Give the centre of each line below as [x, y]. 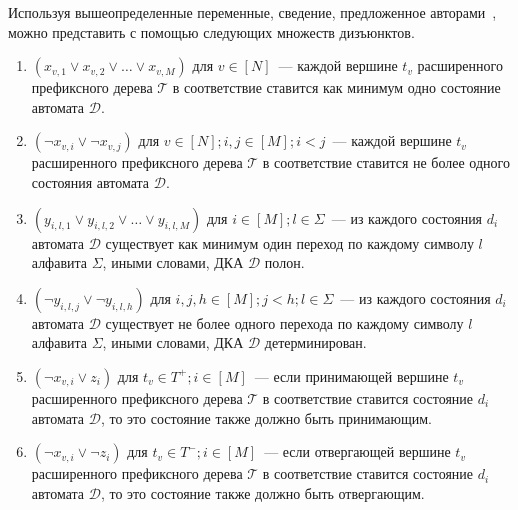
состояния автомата [90, 181]
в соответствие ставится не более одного [386, 162]
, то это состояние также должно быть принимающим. [266, 417]
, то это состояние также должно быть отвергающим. [262, 492]
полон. [284, 262]
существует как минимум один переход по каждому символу [289, 242]
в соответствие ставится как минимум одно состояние [336, 87]
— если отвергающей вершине [357, 451]
